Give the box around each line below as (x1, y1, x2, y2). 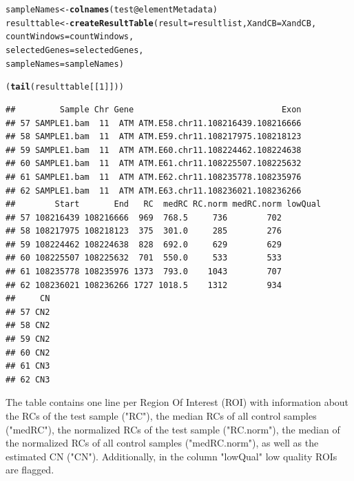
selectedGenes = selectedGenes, (6, 45, 144, 55)
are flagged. (6, 462, 54, 477)
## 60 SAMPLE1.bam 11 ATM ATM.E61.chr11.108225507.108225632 (6, 158, 302, 169)
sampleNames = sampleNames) (6, 59, 124, 69)
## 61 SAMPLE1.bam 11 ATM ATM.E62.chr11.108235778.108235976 (6, 172, 302, 182)
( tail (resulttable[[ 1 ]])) (6, 82, 124, 92)
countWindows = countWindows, (6, 32, 134, 42)
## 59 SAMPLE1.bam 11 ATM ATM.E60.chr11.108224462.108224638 (6, 145, 302, 155)
